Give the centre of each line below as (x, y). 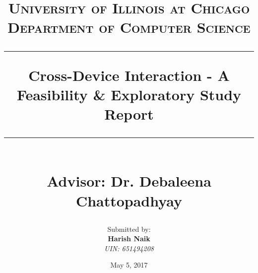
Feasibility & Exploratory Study (129, 94)
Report (129, 113)
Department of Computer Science (129, 27)
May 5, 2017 (129, 265)
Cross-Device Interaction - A (129, 75)
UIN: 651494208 (129, 248)
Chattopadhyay (129, 200)
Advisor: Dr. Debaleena (129, 181)
